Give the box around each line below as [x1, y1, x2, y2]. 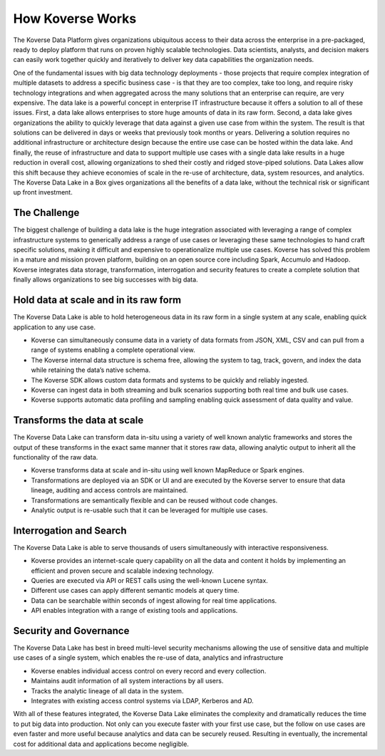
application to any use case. [13, 323, 96, 331]
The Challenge [13, 207, 80, 219]
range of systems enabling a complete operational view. [31, 346, 195, 354]
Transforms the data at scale [13, 414, 144, 427]
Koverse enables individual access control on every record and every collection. [31, 666, 267, 675]
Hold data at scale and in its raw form [13, 294, 182, 306]
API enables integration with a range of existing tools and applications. [31, 606, 238, 615]
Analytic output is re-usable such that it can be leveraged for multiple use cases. [31, 506, 268, 514]
